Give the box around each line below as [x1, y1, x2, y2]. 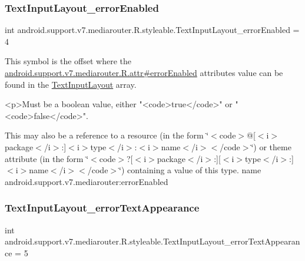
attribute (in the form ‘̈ [5, 152, 89, 164]
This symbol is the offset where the [5, 55, 131, 67]
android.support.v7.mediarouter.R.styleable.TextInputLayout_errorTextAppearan [5, 235, 300, 247]
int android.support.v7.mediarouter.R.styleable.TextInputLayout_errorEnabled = [5, 24, 300, 36]
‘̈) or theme [251, 140, 291, 153]
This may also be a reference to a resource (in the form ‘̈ [5, 129, 209, 141]
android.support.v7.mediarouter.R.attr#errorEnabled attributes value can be [5, 67, 283, 78]
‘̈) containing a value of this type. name [119, 164, 261, 176]
